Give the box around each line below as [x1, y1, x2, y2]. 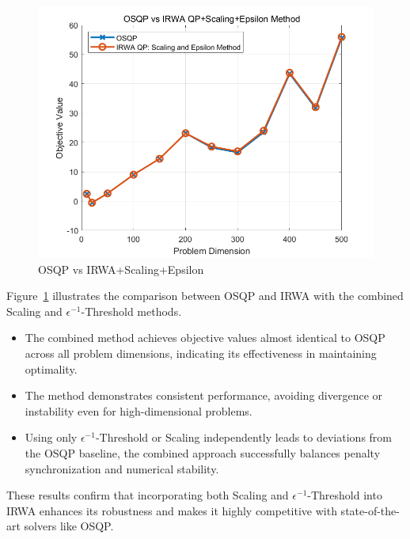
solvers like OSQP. [24, 518, 114, 534]
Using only [25, 429, 78, 446]
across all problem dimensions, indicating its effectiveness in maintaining [25, 344, 377, 361]
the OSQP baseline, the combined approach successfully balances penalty [25, 444, 381, 461]
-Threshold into [307, 487, 382, 503]
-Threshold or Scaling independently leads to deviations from [95, 429, 392, 446]
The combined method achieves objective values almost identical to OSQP [25, 329, 385, 346]
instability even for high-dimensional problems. [25, 402, 252, 419]
